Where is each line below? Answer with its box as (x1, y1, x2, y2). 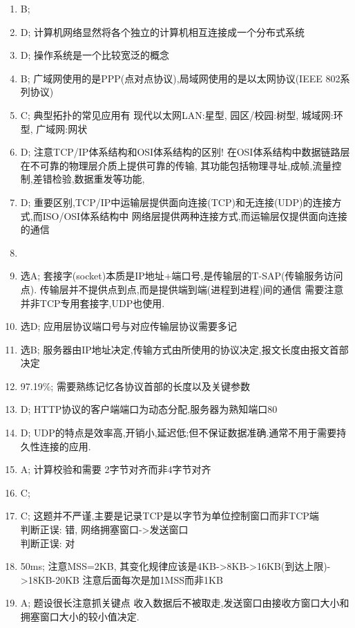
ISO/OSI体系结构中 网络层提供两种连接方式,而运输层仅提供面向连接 (42, 208, 347, 223)
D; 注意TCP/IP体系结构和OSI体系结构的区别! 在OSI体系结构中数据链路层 (20, 145, 350, 159)
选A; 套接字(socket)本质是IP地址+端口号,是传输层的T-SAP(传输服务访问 (20, 268, 343, 283)
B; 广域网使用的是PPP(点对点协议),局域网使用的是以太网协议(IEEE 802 (20, 71, 340, 85)
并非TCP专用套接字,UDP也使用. (20, 295, 165, 310)
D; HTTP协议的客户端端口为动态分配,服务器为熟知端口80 (20, 402, 278, 416)
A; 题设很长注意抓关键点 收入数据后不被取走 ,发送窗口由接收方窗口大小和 (20, 595, 349, 610)
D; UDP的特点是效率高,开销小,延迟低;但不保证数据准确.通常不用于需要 (20, 425, 337, 440)
